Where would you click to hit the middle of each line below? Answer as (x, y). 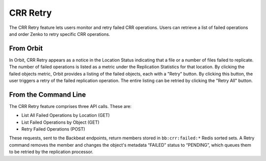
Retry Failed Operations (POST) (53, 129)
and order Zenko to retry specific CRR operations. (60, 34)
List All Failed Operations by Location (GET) (66, 115)
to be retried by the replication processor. (51, 152)
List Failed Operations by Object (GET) (60, 122)
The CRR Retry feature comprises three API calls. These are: (70, 106)
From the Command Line (48, 94)
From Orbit (26, 48)
